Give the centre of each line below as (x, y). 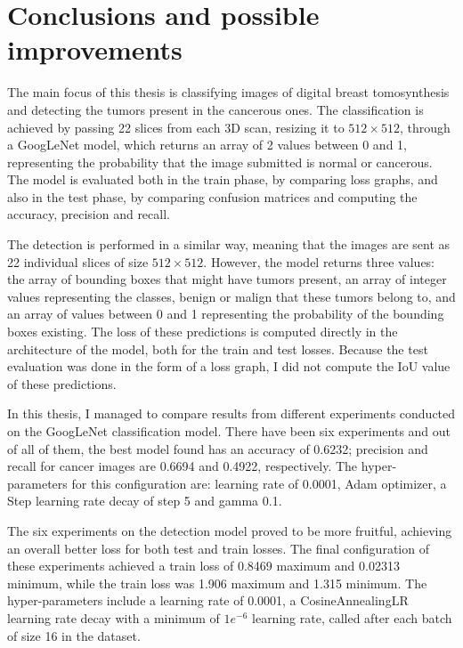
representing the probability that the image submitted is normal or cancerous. (220, 162)
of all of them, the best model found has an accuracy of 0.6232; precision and (218, 448)
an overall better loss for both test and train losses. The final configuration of (218, 548)
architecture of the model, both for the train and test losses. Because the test (218, 348)
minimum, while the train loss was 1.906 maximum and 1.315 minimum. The (217, 583)
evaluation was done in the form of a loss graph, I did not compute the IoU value (229, 366)
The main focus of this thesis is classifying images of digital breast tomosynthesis (228, 92)
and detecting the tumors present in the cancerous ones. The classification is (215, 109)
